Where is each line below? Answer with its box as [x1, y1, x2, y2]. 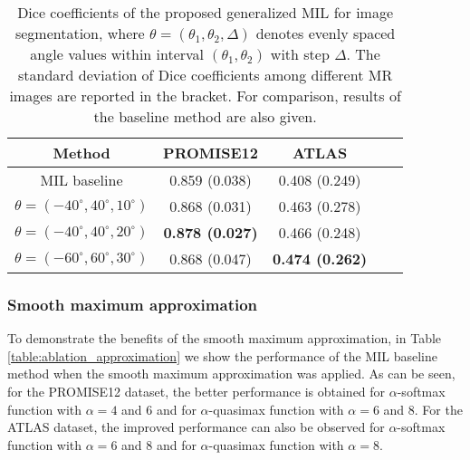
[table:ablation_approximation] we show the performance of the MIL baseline [7, 346, 437, 365]
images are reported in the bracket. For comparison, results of [9, 85, 401, 106]
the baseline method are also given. [93, 106, 317, 127]
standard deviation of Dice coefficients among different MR [18, 64, 393, 85]
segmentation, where [14, 23, 145, 43]
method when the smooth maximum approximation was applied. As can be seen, [7, 364, 456, 383]
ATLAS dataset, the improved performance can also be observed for [7, 417, 385, 436]
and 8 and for [121, 435, 197, 454]
